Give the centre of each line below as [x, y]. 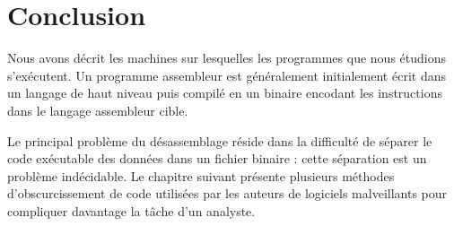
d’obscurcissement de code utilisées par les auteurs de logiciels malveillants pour [227, 193]
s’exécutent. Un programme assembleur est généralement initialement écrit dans [227, 75]
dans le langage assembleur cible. [98, 110]
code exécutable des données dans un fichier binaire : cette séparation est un [217, 158]
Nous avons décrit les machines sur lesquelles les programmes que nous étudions [227, 58]
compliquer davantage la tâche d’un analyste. [131, 210]
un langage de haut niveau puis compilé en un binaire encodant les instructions [225, 93]
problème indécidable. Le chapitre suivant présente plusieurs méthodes [201, 175]
